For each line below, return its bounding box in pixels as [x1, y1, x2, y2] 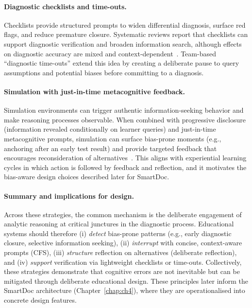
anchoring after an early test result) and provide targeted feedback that [4, 143, 217, 153]
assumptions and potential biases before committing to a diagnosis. [4, 67, 204, 77]
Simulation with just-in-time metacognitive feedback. [4, 86, 185, 96]
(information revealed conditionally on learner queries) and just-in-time [4, 124, 216, 134]
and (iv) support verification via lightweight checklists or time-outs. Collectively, [4, 257, 242, 267]
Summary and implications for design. [4, 190, 134, 201]
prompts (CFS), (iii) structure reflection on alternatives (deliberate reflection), [4, 247, 237, 257]
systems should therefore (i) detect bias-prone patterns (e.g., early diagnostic [4, 228, 232, 238]
